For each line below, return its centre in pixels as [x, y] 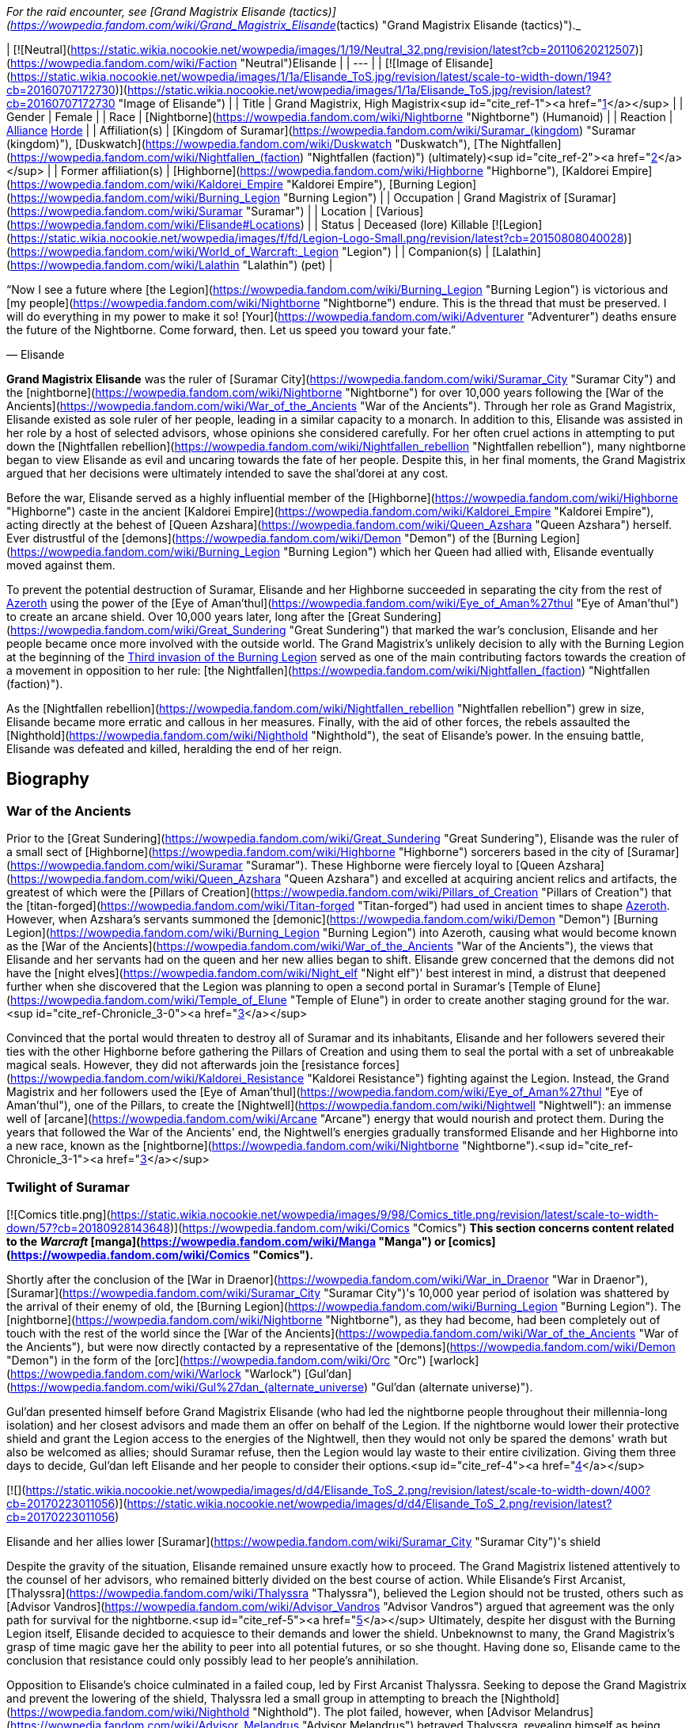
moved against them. [61, 565]
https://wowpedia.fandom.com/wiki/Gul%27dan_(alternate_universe [187, 1387]
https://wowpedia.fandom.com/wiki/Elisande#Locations [155, 225]
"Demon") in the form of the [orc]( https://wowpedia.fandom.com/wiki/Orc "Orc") [216, 1360]
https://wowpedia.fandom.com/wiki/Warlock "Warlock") [156, 1373]
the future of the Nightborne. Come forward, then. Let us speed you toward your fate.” [231, 330]
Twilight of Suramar [68, 1187]
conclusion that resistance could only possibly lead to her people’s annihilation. [213, 1660]
